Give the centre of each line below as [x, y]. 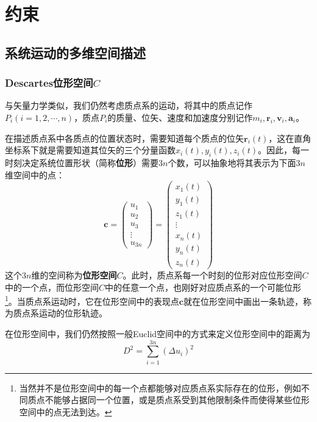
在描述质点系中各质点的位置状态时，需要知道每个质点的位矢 [124, 138]
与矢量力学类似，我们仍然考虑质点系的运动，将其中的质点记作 [129, 105]
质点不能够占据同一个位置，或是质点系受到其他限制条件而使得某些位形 [169, 400]
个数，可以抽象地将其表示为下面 [232, 162]
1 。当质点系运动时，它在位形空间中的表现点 [92, 300]
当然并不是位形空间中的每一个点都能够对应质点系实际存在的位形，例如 [160, 387]
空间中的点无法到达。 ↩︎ [66, 411]
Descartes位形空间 [49, 83]
